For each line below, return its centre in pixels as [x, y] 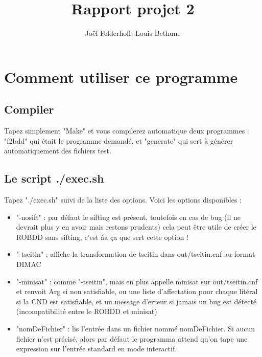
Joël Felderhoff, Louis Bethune [133, 33]
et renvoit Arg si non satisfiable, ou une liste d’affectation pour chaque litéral [137, 291]
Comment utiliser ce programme [121, 76]
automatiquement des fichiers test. [58, 151]
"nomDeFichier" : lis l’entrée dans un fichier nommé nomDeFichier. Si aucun [136, 329]
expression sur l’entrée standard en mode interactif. [97, 349]
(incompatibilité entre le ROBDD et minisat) [87, 311]
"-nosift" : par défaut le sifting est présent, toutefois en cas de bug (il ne [128, 217]
